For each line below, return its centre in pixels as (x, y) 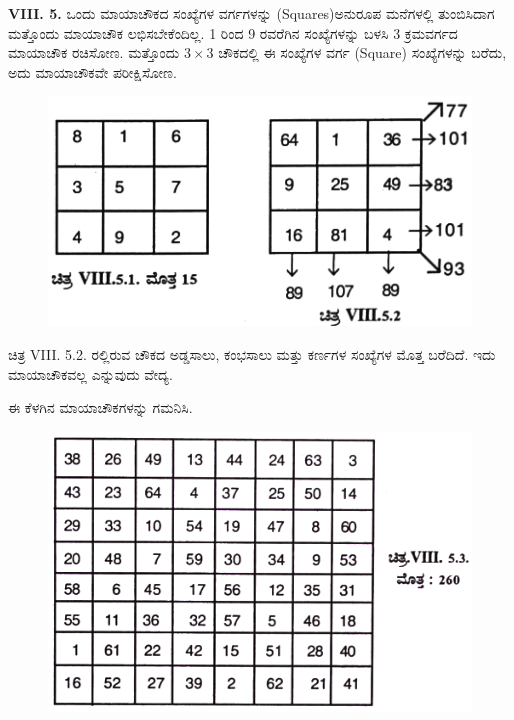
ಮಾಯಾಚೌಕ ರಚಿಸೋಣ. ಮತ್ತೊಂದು (94, 52)
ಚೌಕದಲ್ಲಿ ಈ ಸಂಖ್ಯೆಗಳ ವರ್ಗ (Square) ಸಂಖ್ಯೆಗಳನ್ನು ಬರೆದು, (362, 52)
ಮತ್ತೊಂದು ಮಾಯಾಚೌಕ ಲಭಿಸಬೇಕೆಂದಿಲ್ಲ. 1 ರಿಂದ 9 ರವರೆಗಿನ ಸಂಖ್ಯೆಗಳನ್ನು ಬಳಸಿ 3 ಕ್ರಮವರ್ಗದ (233, 32)
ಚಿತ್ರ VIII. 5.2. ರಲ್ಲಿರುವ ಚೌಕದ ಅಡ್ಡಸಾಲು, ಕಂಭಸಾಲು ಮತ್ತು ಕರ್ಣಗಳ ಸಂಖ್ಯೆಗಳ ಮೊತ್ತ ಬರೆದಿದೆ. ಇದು (252, 354)
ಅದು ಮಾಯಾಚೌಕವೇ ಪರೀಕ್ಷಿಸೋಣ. (92, 71)
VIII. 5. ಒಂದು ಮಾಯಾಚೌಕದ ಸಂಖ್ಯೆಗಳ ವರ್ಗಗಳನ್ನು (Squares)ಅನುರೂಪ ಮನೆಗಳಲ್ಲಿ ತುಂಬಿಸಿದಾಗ (251, 13)
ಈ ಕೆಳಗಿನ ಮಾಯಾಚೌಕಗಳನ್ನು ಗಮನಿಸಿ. (100, 407)
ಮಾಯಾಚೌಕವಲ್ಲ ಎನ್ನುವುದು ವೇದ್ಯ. (90, 373)
